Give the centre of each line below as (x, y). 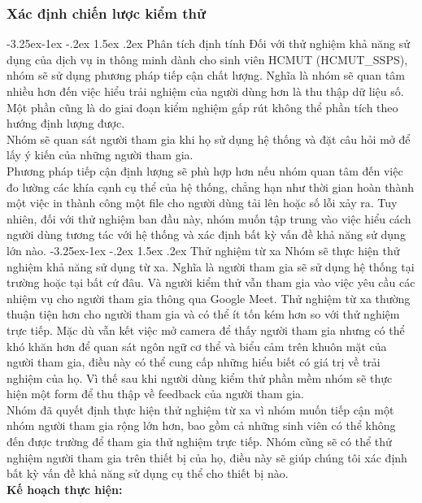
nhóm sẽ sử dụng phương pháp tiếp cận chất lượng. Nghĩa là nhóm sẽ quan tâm (206, 75)
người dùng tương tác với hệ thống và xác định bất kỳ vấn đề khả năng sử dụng (206, 234)
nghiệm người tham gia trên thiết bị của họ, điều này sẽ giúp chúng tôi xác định (207, 457)
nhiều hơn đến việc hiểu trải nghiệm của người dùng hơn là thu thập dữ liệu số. (205, 91)
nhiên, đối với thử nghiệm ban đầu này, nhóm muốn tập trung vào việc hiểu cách (209, 218)
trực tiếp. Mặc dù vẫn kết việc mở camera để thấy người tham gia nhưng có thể (206, 330)
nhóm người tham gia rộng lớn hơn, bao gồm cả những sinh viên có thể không (201, 425)
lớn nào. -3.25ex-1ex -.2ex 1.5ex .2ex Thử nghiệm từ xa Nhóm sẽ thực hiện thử (203, 250)
